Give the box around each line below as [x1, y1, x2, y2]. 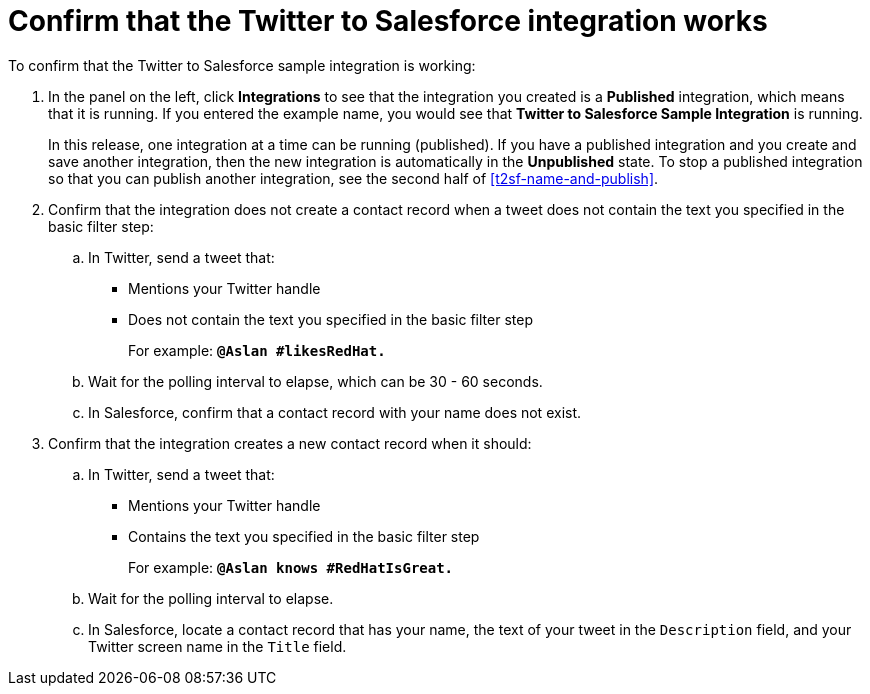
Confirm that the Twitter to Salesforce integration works [8, 4, 768, 38]
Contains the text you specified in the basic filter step [128, 527, 480, 545]
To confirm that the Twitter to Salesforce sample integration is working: [8, 56, 476, 74]
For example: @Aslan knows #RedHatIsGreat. [128, 558, 454, 576]
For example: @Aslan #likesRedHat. [128, 341, 386, 359]
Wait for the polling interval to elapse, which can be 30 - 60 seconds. [88, 372, 543, 390]
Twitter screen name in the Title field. [88, 637, 347, 655]
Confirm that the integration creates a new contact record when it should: [48, 434, 532, 452]
